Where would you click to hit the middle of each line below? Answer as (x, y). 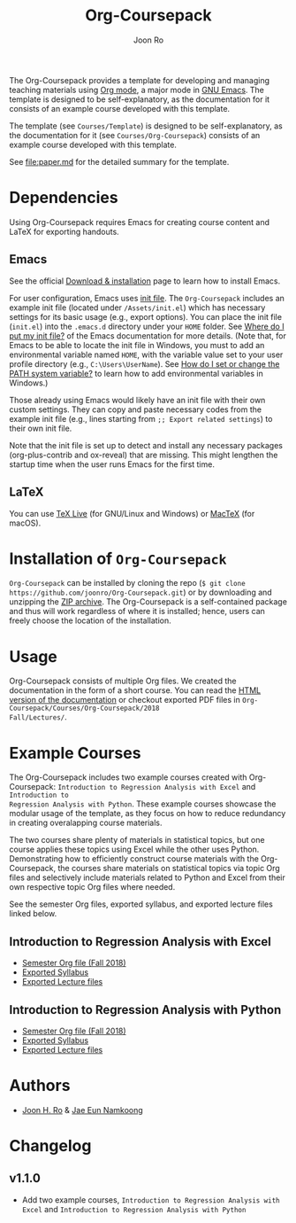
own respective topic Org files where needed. (92, 887)
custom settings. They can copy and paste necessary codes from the (136, 409)
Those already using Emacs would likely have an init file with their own (137, 400)
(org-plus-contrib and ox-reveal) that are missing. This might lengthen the (144, 455)
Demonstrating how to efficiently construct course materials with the (134, 859)
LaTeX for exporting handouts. (64, 231)
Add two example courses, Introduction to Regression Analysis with (151, 1200)
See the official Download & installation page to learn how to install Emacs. (145, 281)
